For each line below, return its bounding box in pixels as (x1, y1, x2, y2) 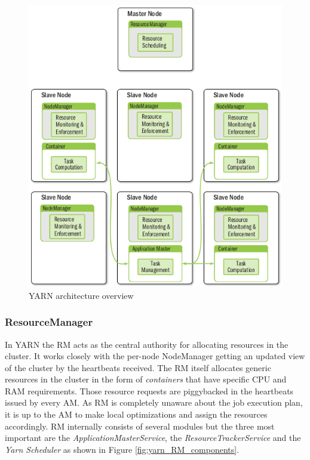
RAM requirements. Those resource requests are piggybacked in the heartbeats (5, 384, 294, 397)
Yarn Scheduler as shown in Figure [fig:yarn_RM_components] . (5, 443, 240, 455)
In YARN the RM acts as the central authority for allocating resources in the (5, 338, 288, 350)
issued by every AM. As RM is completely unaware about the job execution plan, (5, 396, 303, 409)
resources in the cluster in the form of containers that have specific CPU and (5, 373, 287, 385)
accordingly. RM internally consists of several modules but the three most (5, 419, 275, 432)
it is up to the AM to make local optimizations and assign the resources (5, 408, 268, 421)
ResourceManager (5, 314, 93, 329)
